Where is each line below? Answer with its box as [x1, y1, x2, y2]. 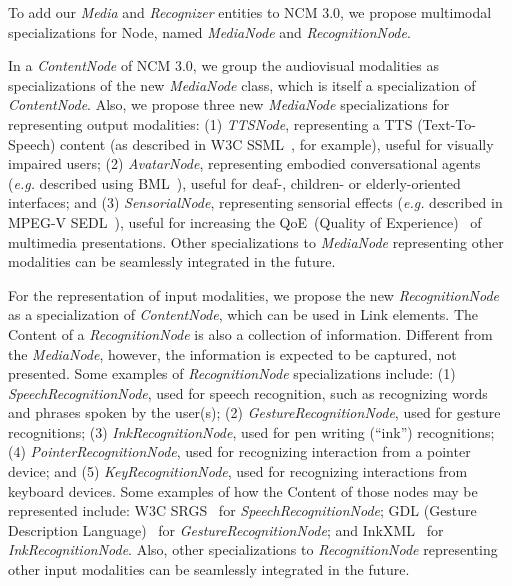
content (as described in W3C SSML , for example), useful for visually [60, 133, 494, 154]
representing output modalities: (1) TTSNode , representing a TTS [8, 113, 413, 134]
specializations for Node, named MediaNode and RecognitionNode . [8, 21, 411, 42]
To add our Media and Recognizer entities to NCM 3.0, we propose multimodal [8, 2, 492, 22]
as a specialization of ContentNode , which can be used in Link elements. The [8, 304, 479, 325]
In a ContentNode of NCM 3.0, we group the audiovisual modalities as [8, 55, 439, 76]
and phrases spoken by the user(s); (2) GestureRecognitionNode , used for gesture [8, 402, 501, 423]
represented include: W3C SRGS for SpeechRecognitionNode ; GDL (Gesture [8, 500, 477, 521]
